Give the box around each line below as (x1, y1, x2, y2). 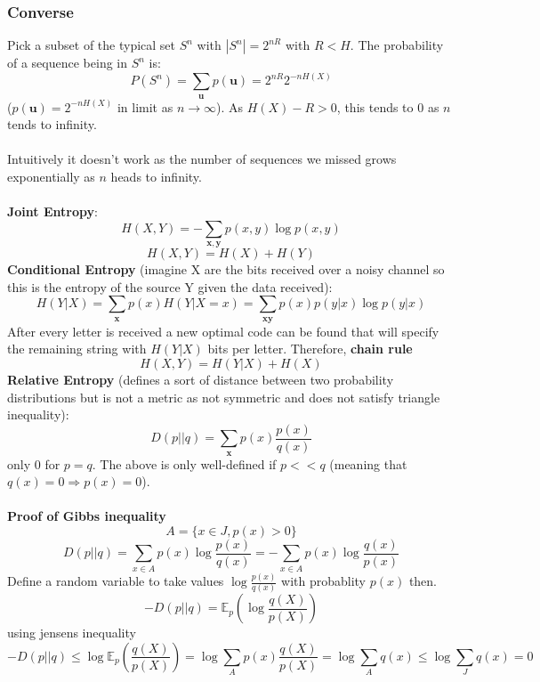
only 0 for (7, 454, 60, 473)
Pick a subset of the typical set (7, 36, 176, 54)
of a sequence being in (7, 53, 128, 72)
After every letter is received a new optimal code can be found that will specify (7, 321, 439, 340)
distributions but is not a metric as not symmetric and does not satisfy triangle (7, 387, 440, 406)
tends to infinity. (7, 115, 97, 134)
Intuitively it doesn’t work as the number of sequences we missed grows (7, 150, 397, 168)
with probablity (281, 572, 367, 590)
